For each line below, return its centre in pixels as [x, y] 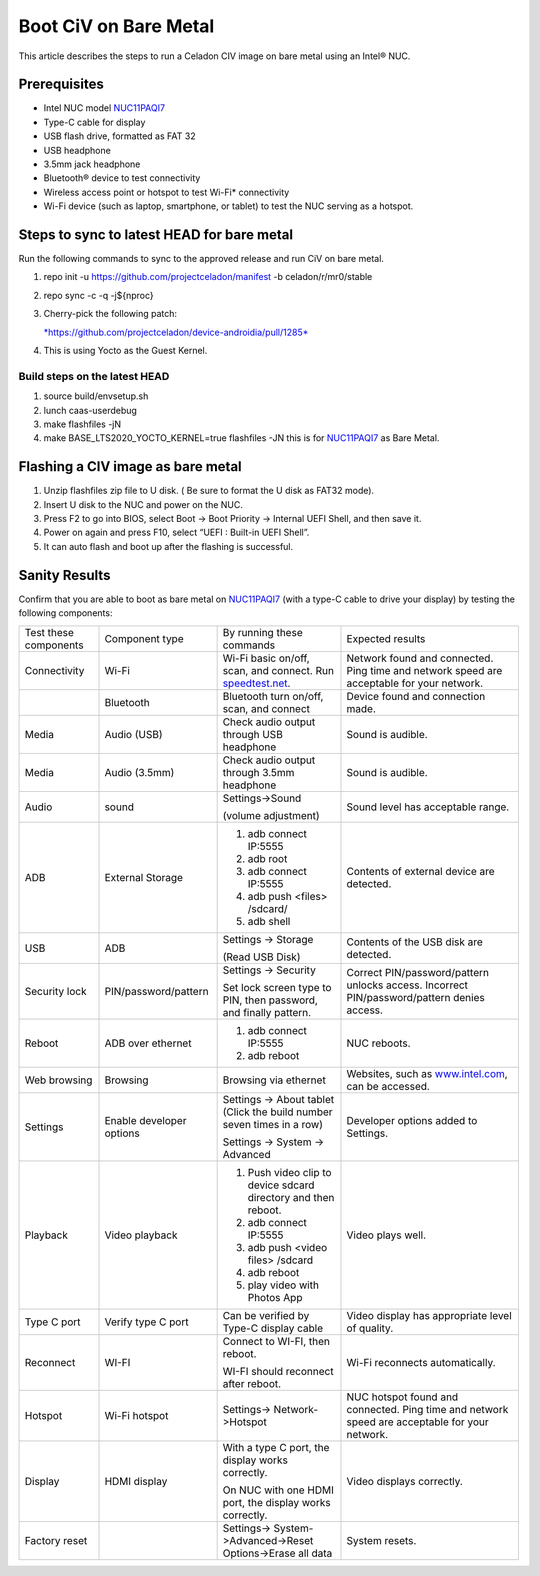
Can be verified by [266, 1315]
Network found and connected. [420, 658]
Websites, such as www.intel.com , [427, 1073]
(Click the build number [278, 1112]
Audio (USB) [133, 734]
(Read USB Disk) [261, 957]
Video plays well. [386, 1235]
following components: [65, 613]
